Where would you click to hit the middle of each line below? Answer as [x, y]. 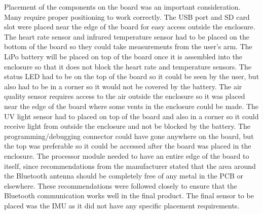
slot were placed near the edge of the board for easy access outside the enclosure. [130, 27]
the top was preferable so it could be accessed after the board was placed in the [128, 146]
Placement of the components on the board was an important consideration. [122, 7]
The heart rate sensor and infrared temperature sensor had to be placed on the [127, 36]
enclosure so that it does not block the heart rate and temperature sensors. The [128, 66]
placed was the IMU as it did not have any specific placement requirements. [122, 205]
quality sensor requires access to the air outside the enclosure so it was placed [125, 96]
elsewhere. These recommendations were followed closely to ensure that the [121, 185]
